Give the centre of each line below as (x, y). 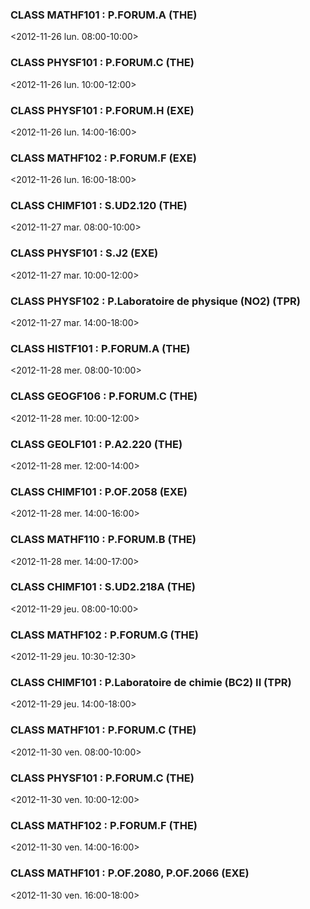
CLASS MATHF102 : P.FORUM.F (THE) (104, 825)
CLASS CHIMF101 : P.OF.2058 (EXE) (99, 491)
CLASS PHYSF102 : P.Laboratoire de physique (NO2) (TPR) (155, 301)
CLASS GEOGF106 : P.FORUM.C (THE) (104, 396)
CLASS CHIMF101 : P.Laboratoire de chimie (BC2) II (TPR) (151, 683)
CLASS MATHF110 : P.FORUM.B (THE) (103, 540)
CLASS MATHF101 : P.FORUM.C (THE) (103, 730)
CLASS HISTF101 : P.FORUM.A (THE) (100, 348)
